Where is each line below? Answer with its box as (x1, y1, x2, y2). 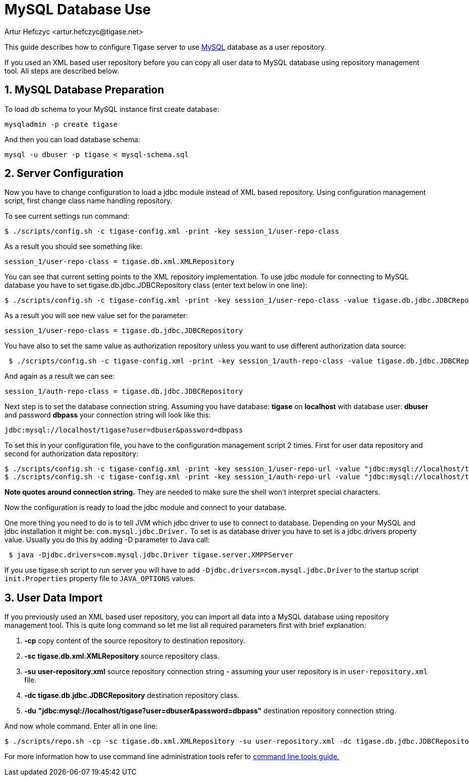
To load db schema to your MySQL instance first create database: (4, 104, 219, 113)
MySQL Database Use (4, 1, 151, 18)
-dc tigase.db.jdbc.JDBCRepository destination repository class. (24, 691, 240, 700)
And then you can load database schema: (4, 135, 140, 144)
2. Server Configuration (4, 167, 124, 180)
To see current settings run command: (4, 212, 130, 221)
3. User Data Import (4, 591, 103, 604)
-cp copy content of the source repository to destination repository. (24, 636, 246, 645)
